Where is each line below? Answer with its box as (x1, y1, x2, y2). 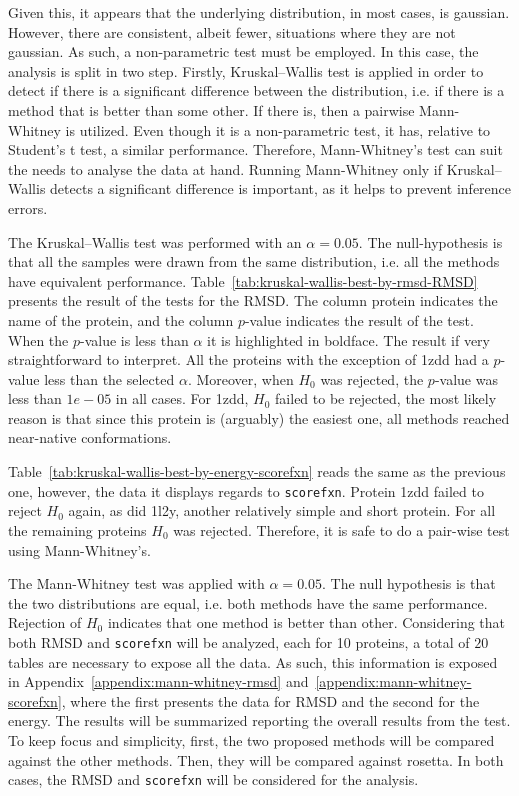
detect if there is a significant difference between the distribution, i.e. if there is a (8, 80, 505, 101)
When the (8, 329, 69, 350)
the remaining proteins (8, 519, 147, 540)
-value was (434, 368, 498, 389)
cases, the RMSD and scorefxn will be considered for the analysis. (8, 769, 419, 790)
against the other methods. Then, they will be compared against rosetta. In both (8, 749, 504, 770)
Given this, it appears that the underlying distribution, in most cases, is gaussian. (8, 2, 510, 22)
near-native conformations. (8, 427, 172, 448)
